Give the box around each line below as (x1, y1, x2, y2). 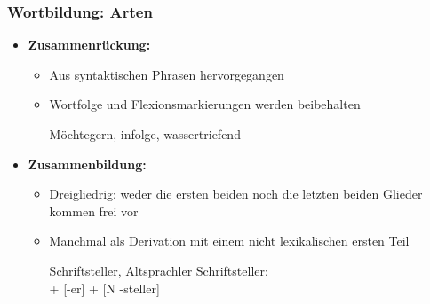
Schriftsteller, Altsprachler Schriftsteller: (49, 261, 268, 279)
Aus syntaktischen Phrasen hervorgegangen (49, 65, 284, 83)
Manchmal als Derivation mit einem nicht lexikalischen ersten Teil (49, 231, 410, 250)
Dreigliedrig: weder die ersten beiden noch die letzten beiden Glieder (49, 184, 423, 203)
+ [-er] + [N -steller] (49, 278, 160, 297)
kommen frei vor (49, 201, 139, 220)
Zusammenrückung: (28, 35, 151, 54)
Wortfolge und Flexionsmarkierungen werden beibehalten (49, 95, 361, 113)
